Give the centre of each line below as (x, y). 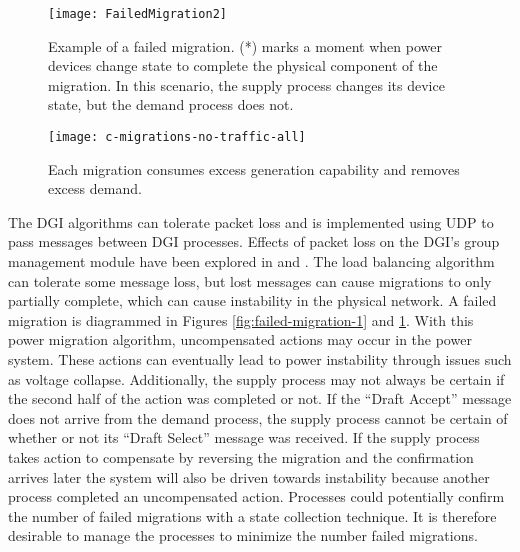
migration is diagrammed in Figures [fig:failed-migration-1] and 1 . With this (241, 319)
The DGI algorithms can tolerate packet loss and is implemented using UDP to (251, 221)
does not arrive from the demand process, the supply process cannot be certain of (258, 417)
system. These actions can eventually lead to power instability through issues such (260, 359)
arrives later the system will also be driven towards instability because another (249, 476)
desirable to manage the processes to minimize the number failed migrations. (243, 535)
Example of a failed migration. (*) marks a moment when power (245, 45)
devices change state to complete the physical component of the (243, 65)
